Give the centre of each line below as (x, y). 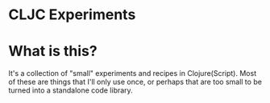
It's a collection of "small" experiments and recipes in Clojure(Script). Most (132, 73)
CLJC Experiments (72, 15)
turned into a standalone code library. (71, 90)
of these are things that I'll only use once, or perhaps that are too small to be (135, 82)
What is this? (53, 51)
